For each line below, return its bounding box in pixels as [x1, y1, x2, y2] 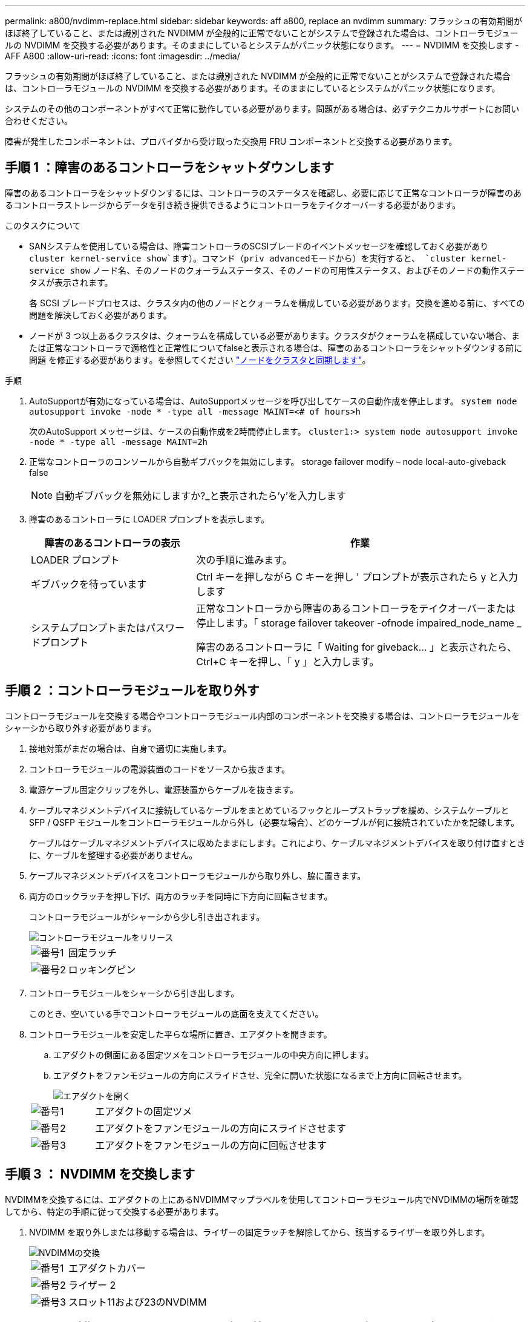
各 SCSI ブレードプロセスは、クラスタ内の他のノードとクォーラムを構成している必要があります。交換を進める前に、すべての [29, 297, 525, 308]
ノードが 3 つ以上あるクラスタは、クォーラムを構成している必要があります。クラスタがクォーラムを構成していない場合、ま [29, 330, 520, 341]
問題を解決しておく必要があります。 [29, 309, 172, 320]
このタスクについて [5, 220, 81, 231]
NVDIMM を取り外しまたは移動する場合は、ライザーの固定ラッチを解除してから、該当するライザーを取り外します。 [29, 1226, 490, 1237]
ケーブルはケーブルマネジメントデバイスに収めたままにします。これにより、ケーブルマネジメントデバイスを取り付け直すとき [29, 837, 525, 848]
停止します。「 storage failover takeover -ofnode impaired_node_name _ [196, 616, 522, 629]
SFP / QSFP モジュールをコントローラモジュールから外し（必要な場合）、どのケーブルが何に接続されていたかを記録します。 [29, 817, 520, 827]
